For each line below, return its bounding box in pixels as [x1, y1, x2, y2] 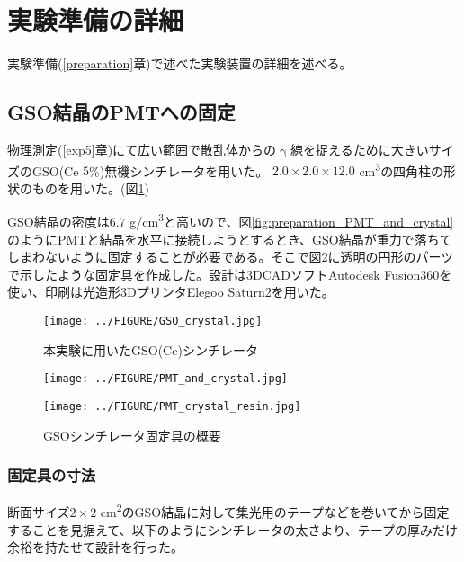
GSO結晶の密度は [7, 212, 110, 231]
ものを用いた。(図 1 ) [31, 178, 149, 197]
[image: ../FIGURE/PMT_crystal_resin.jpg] [43, 399, 301, 413]
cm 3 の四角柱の [359, 158, 444, 180]
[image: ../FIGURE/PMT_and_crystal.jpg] [43, 372, 289, 386]
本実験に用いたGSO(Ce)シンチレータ [43, 340, 258, 359]
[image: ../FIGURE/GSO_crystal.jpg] [43, 314, 263, 327]
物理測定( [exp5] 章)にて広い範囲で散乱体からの [7, 139, 277, 158]
